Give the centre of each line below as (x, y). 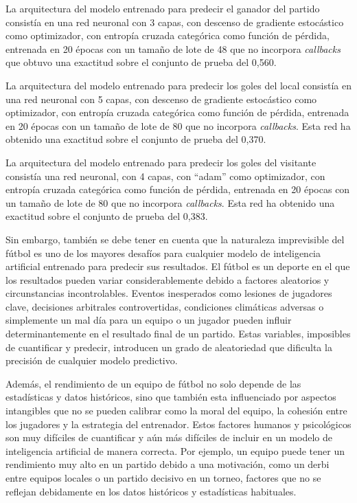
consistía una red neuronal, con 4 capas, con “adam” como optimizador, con (165, 176)
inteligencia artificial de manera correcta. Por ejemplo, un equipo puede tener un (175, 450)
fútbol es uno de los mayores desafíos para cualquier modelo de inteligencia (163, 253)
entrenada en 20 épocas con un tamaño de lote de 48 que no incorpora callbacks (173, 48)
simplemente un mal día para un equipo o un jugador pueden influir (149, 320)
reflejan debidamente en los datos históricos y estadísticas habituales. (151, 491)
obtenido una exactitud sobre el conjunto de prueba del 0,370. (136, 139)
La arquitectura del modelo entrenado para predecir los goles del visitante (161, 162)
